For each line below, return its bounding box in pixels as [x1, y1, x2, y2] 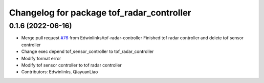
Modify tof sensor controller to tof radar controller [21, 62, 122, 68]
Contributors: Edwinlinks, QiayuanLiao [21, 69, 98, 75]
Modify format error [21, 55, 61, 61]
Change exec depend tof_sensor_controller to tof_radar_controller [21, 49, 154, 54]
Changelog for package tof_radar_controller [9, 7, 192, 18]
